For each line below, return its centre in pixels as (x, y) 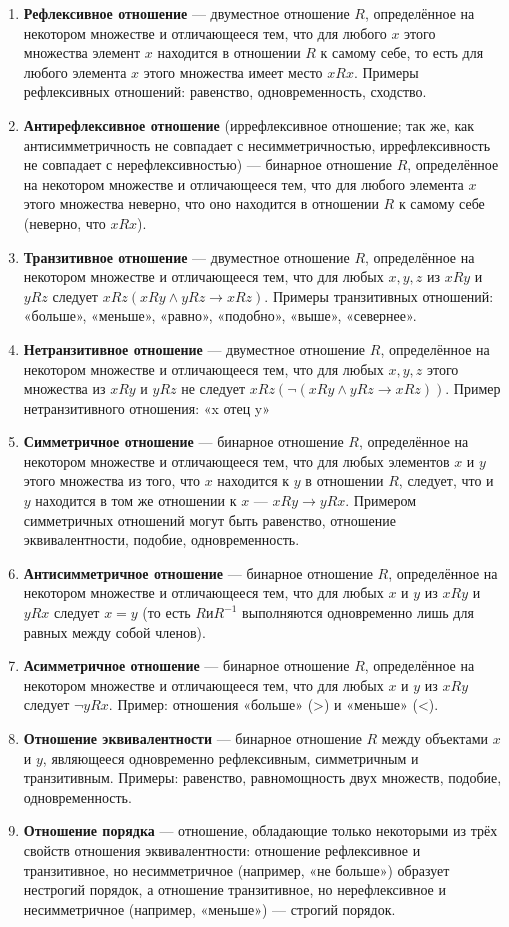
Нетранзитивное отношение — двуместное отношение (194, 348)
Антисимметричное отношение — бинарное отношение (198, 572)
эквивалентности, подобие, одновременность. (161, 539)
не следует (213, 388)
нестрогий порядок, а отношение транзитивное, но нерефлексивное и (234, 889)
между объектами (435, 738)
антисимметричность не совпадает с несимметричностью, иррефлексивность (257, 144)
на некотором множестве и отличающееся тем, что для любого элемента (243, 183)
